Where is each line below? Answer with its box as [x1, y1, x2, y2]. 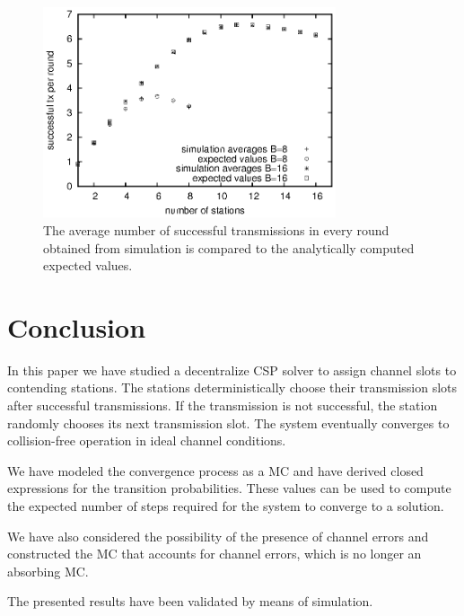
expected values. [43, 256, 133, 275]
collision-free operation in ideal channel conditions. [7, 431, 286, 450]
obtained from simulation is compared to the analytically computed [43, 238, 415, 257]
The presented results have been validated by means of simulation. [7, 592, 373, 611]
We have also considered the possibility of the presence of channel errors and [7, 526, 429, 545]
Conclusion [7, 308, 146, 345]
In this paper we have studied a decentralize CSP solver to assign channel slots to [7, 360, 457, 379]
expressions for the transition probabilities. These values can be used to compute [7, 479, 451, 497]
